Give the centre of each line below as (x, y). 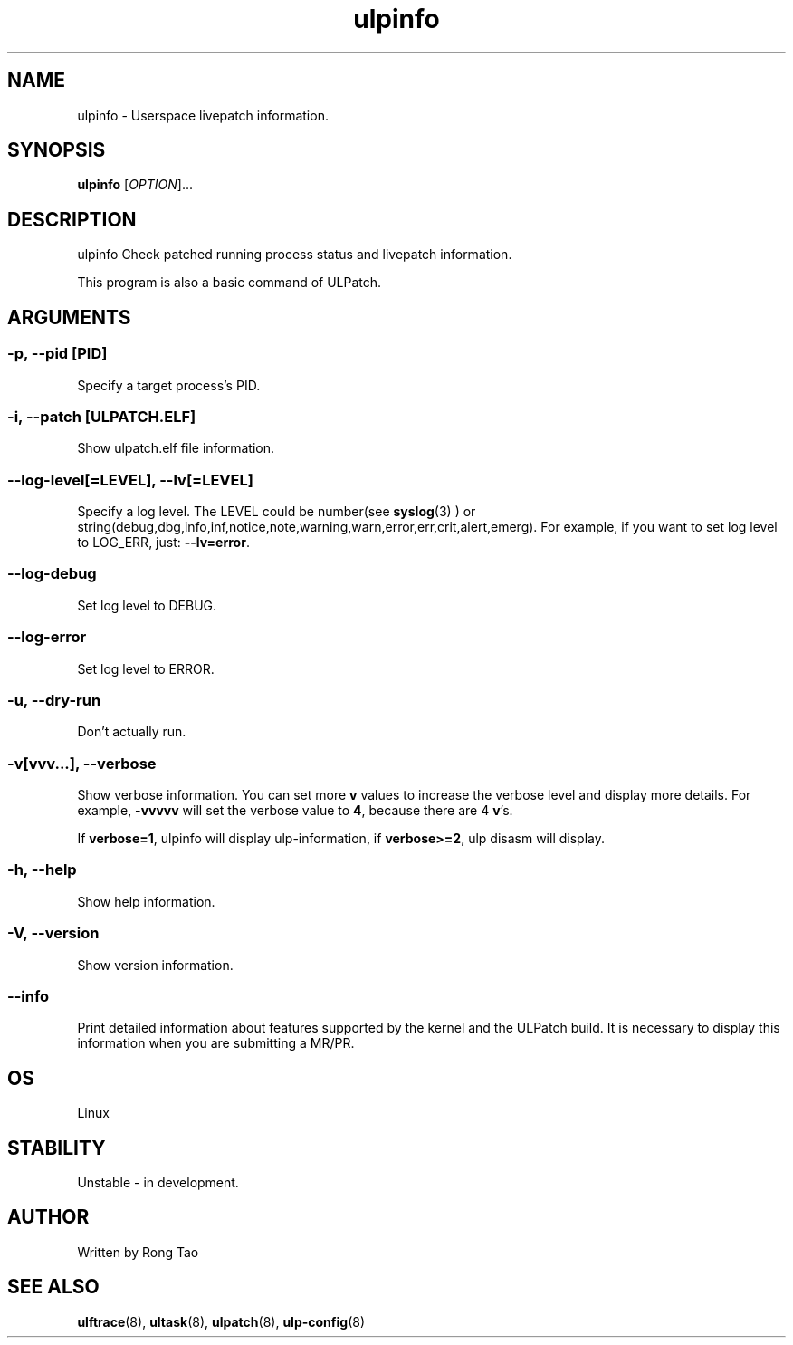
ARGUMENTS (69, 317)
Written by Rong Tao (138, 1252)
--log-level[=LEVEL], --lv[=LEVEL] (130, 480)
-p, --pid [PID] (57, 354)
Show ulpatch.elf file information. (176, 448)
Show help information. (146, 901)
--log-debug (52, 574)
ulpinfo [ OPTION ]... (135, 185)
